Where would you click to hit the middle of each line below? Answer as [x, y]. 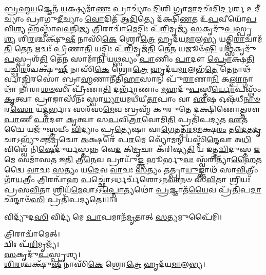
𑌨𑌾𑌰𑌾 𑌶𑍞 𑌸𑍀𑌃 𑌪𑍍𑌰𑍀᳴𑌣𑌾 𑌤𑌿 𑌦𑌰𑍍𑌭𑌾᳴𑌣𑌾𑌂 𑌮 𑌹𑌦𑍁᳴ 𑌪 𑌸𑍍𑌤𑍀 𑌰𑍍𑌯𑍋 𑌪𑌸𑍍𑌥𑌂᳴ [140, 89]
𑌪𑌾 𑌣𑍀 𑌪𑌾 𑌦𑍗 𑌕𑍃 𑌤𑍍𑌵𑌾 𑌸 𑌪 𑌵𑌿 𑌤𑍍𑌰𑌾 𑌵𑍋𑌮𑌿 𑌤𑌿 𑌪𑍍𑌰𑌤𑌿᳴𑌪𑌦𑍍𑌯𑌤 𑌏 [123, 119]
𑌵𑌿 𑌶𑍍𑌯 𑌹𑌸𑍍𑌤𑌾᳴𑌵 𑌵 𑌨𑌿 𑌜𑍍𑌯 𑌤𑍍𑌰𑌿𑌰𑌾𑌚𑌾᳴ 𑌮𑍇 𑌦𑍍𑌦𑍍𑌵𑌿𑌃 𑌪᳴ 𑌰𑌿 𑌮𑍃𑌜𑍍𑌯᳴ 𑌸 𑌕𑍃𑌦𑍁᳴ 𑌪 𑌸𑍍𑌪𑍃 [128, 28]
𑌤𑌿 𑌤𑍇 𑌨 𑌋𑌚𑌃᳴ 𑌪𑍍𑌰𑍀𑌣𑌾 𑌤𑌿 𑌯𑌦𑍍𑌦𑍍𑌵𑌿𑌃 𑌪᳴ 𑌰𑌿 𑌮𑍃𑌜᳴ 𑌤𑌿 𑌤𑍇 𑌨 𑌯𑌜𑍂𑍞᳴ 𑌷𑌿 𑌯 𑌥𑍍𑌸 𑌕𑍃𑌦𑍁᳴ [130, 48]
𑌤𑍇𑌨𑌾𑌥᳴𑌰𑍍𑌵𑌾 [235, 68]
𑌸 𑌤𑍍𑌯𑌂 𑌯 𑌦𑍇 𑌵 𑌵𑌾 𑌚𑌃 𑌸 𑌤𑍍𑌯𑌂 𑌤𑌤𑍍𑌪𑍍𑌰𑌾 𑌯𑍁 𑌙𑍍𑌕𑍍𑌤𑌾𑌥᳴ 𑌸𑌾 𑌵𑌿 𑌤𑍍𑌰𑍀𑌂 [155, 169]
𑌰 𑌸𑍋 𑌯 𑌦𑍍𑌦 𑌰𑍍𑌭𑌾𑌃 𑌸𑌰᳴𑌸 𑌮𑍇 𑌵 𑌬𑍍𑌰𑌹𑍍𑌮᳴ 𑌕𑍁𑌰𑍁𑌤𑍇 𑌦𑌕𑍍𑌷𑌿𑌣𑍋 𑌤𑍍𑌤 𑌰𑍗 [132, 109]
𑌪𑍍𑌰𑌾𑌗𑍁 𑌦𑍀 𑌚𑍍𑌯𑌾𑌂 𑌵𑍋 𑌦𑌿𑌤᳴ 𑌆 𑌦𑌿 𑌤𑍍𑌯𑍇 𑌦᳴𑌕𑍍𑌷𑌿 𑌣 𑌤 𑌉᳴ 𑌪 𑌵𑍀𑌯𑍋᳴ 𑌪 [141, 18]
